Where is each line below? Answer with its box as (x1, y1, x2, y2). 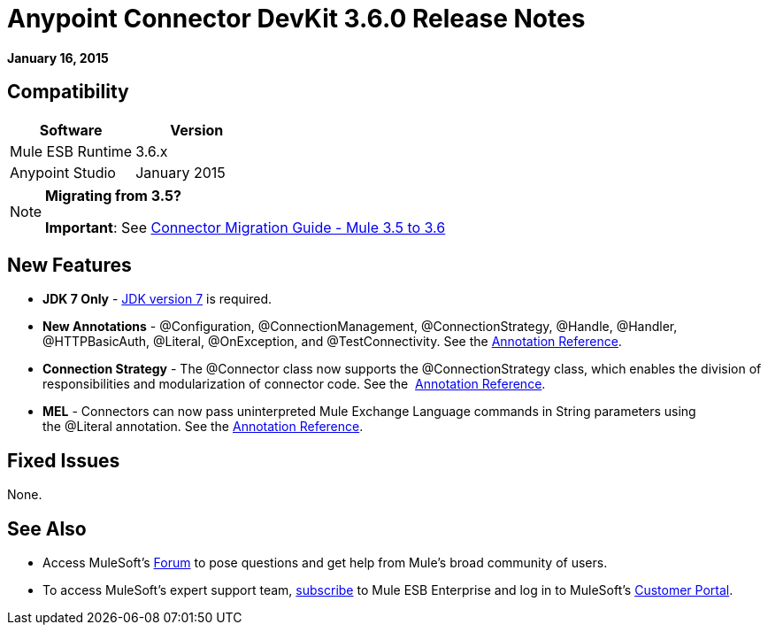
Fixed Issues (7, 449, 120, 472)
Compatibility (7, 81, 129, 104)
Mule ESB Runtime (10, 142, 133, 160)
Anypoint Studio (10, 163, 116, 181)
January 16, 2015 (7, 50, 109, 66)
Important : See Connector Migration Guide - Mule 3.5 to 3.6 (45, 218, 446, 236)
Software (39, 120, 103, 139)
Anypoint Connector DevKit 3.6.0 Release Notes (7, 4, 586, 34)
